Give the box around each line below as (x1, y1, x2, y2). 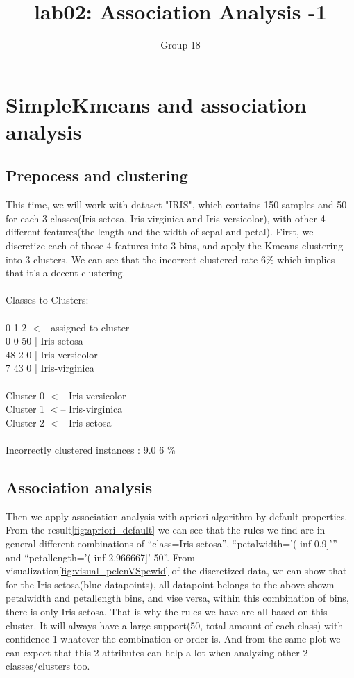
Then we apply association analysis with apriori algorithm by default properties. (6, 508, 348, 523)
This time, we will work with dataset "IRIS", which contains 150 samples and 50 (6, 197, 347, 212)
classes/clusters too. (6, 659, 90, 673)
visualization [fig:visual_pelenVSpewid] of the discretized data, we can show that (6, 563, 347, 578)
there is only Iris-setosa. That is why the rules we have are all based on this (6, 604, 328, 618)
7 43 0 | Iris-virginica (6, 361, 94, 375)
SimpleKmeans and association (6, 90, 307, 118)
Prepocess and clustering (6, 165, 188, 186)
